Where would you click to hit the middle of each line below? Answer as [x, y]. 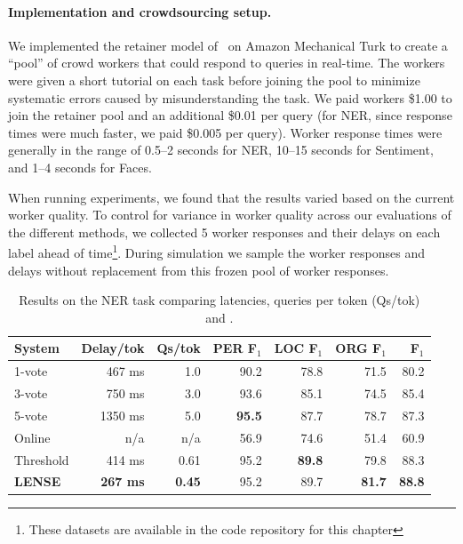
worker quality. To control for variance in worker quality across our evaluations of [230, 215]
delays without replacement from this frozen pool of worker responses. [199, 270]
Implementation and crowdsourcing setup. [140, 11]
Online [32, 437]
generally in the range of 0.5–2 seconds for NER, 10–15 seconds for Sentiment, [221, 150]
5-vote [31, 415]
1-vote [31, 371]
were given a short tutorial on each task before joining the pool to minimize [214, 80]
